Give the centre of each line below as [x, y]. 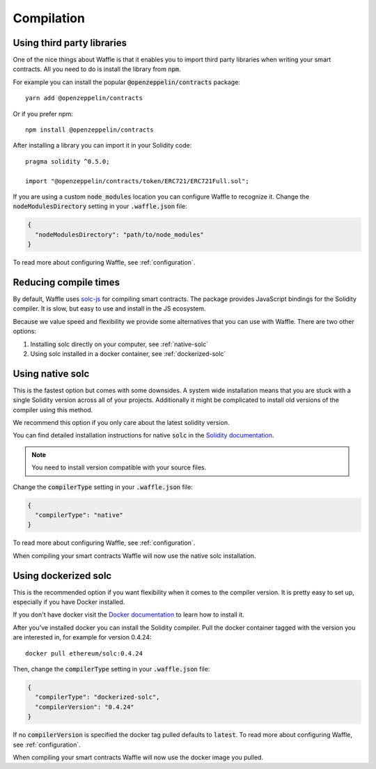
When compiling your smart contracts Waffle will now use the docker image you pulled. [138, 757]
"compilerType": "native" [79, 515]
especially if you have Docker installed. [69, 602]
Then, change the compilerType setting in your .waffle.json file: [111, 669]
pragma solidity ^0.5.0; [68, 161]
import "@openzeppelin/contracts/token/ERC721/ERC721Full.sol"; [138, 181]
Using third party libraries [70, 43]
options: [25, 332]
